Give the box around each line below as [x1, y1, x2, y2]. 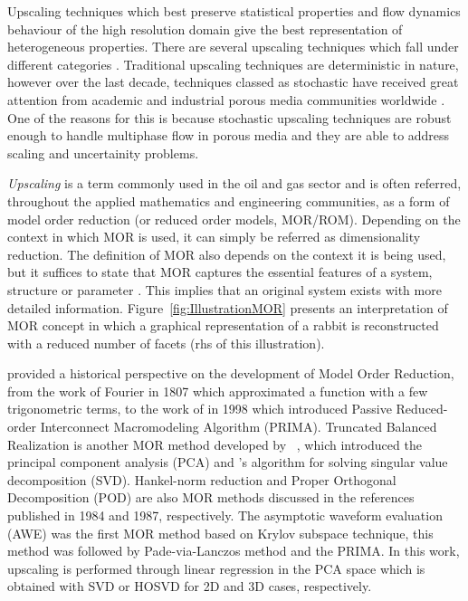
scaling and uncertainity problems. [7, 143, 199, 162]
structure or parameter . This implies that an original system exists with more [7, 280, 442, 299]
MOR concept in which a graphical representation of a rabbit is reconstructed [7, 316, 439, 335]
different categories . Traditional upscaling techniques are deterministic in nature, [7, 54, 459, 73]
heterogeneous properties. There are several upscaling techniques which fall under [7, 37, 459, 56]
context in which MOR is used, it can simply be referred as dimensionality [7, 227, 421, 246]
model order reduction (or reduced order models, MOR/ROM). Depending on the [7, 209, 461, 228]
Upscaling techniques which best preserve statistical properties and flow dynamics [7, 2, 461, 20]
